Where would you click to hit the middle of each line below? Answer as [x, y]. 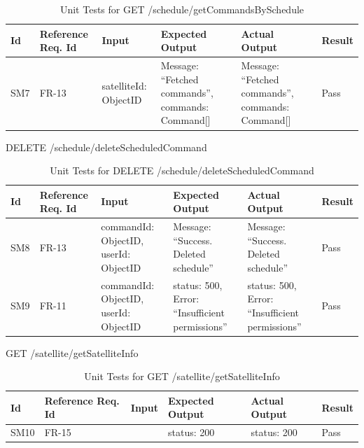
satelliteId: [124, 86]
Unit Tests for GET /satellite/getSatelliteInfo [182, 376]
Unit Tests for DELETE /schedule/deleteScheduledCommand [182, 170]
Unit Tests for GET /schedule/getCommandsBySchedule [182, 9]
